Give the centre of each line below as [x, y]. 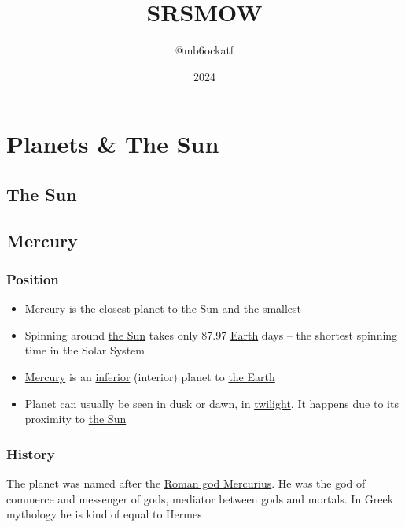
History [31, 453]
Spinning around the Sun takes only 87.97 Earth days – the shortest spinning [211, 334]
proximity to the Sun [75, 419]
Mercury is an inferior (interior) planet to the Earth [150, 377]
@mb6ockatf [204, 50]
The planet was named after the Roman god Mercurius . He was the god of [186, 483]
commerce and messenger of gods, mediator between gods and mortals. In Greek [200, 498]
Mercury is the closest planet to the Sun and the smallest [163, 308]
